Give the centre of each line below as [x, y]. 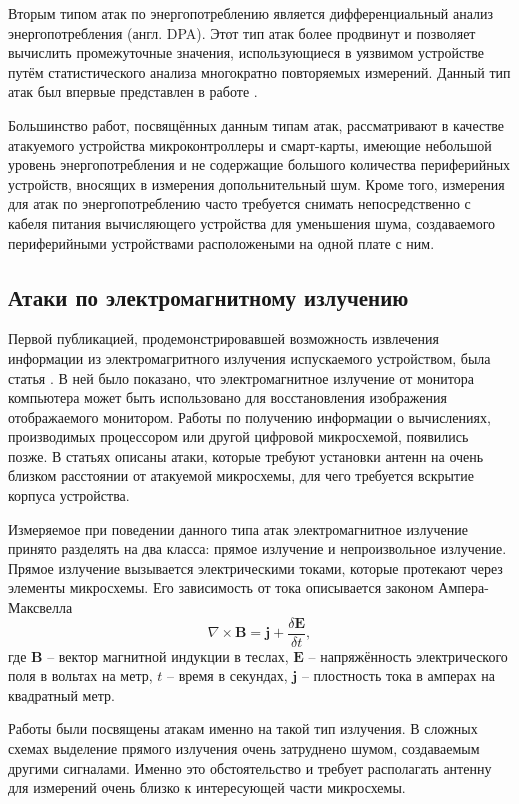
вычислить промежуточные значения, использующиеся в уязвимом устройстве [246, 52]
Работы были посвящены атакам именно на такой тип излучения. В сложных [243, 728]
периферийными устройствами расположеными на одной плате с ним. [221, 242]
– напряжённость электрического [408, 655]
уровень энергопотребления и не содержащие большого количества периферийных [259, 164]
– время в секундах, [227, 675]
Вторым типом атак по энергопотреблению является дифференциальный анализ [251, 13]
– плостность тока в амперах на [398, 675]
